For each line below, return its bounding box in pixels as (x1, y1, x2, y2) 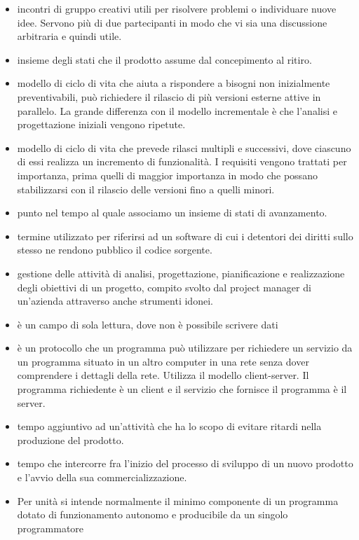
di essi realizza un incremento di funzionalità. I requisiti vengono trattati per (17, 154, 347, 169)
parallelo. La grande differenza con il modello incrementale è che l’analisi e (17, 103, 337, 118)
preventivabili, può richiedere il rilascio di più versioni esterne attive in (17, 89, 321, 104)
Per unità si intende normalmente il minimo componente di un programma (17, 493, 339, 508)
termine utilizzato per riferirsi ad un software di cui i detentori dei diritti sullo (17, 228, 353, 243)
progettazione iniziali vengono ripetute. (17, 117, 186, 132)
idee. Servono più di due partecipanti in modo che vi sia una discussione (17, 15, 327, 29)
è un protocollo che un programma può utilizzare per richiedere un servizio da (17, 340, 353, 355)
